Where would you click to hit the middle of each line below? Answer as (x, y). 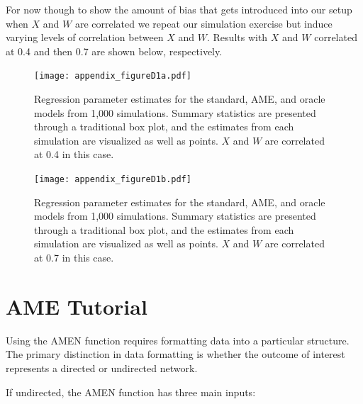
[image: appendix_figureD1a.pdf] (113, 76)
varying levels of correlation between (85, 37)
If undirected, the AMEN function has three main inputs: (131, 392)
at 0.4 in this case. (74, 154)
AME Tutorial (77, 306)
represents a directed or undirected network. (102, 367)
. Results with (238, 37)
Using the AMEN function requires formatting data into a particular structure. (178, 340)
